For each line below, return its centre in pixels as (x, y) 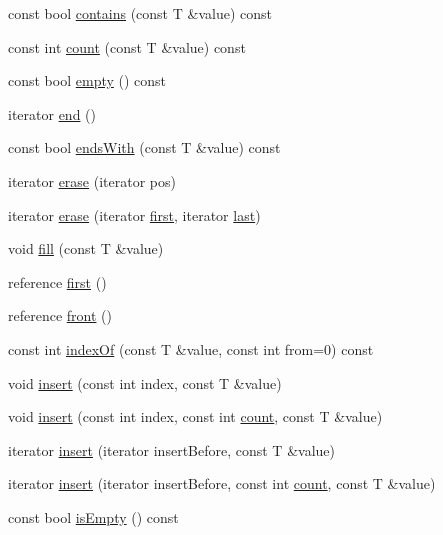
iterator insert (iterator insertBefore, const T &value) (171, 449)
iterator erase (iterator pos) (92, 180)
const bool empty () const (87, 80)
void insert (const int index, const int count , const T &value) (195, 416)
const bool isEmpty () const (93, 516)
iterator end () (52, 113)
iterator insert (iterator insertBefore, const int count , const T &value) (222, 483)
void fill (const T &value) (86, 248)
